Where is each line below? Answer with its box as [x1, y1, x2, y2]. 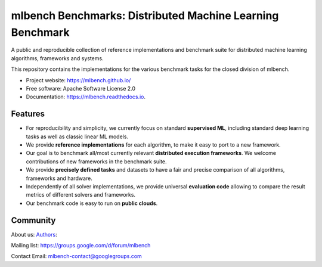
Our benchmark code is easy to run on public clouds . [26, 200, 158, 207]
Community [11, 215, 56, 225]
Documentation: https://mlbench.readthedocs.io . [26, 93, 146, 101]
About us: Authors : [11, 231, 57, 238]
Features [11, 109, 45, 119]
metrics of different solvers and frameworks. [26, 191, 136, 198]
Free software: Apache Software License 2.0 [26, 85, 136, 92]
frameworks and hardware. [26, 175, 92, 182]
